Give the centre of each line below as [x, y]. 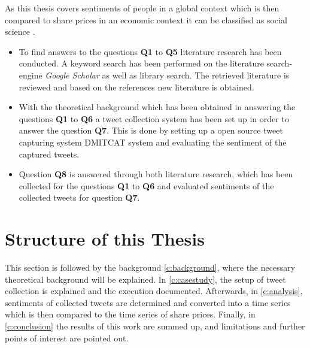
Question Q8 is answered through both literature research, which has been [156, 174]
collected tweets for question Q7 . [79, 197]
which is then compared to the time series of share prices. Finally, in [130, 314]
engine [31, 75]
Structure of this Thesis [105, 239]
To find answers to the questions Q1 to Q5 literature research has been [150, 51]
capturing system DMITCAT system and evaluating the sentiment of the [153, 142]
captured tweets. [49, 154]
